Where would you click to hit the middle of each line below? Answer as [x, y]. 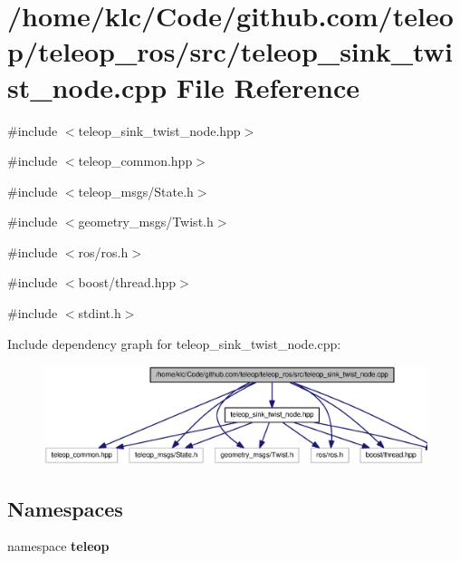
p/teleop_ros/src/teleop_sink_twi [230, 51]
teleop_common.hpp [135, 161]
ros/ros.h [103, 251]
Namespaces [65, 508]
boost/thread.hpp [127, 282]
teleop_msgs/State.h [136, 191]
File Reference [268, 87]
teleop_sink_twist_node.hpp [159, 130]
